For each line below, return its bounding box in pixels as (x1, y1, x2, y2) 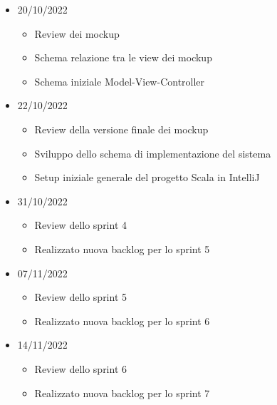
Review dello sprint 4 (34, 217, 127, 232)
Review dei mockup (34, 26, 120, 41)
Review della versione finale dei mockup (34, 121, 209, 136)
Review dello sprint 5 (34, 289, 127, 304)
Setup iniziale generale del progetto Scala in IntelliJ (34, 170, 260, 185)
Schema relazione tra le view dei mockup (34, 50, 212, 65)
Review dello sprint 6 (34, 361, 127, 376)
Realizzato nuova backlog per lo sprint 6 (34, 313, 210, 328)
